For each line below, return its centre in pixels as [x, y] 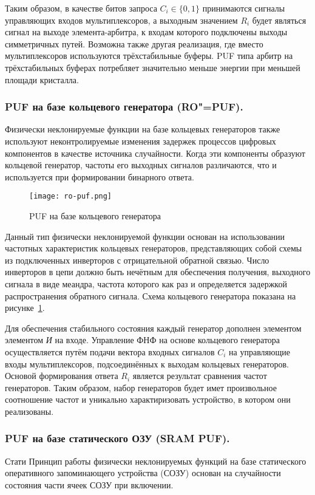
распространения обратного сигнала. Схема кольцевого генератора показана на [151, 295]
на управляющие [259, 351]
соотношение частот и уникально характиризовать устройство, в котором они [148, 399]
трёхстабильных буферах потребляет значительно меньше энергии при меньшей [153, 67]
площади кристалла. [42, 79]
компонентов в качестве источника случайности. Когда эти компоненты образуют [155, 153]
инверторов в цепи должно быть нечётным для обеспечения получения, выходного [158, 272]
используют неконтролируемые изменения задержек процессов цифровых [141, 141]
